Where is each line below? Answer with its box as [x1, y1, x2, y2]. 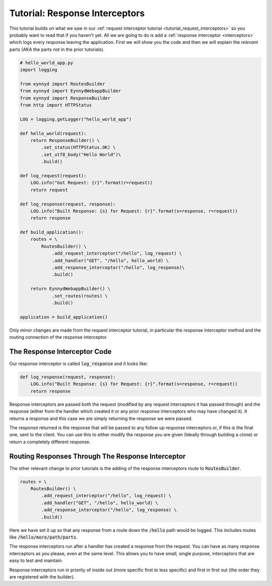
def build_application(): [20, 230, 84, 235]
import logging [20, 67, 57, 73]
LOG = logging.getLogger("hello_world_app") [20, 116, 132, 122]
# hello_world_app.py [20, 60, 74, 66]
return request [30, 187, 68, 193]
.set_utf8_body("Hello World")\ [41, 151, 121, 157]
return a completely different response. [9, 439, 91, 445]
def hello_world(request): [20, 130, 87, 136]
